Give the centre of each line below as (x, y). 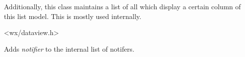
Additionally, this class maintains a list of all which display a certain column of (122, 6)
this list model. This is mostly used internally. (73, 16)
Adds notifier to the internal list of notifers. (69, 48)
